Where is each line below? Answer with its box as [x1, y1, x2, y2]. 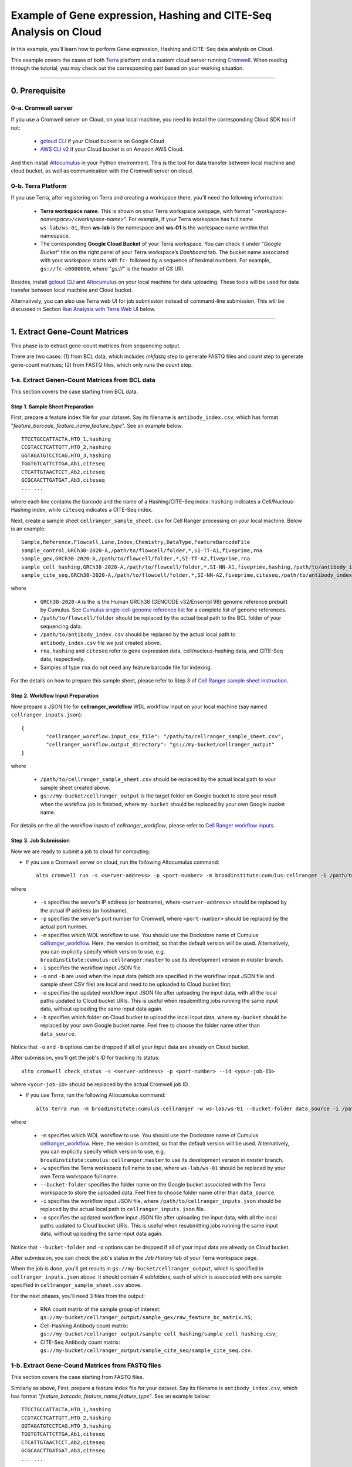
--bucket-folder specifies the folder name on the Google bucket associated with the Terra [40, 1181, 266, 1188]
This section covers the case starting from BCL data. [11, 388, 138, 395]
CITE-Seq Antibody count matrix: [40, 1338, 120, 1346]
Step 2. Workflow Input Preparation [11, 692, 99, 699]
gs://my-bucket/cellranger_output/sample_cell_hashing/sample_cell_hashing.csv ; [40, 1330, 277, 1337]
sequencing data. [40, 623, 82, 630]
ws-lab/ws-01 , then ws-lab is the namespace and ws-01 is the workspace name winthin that [40, 224, 269, 231]
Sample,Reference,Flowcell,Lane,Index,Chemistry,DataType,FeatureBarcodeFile [21, 539, 251, 546]
